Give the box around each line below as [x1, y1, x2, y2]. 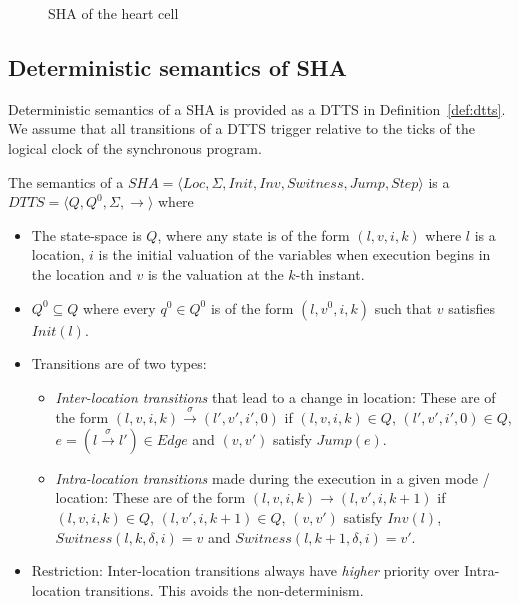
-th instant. [295, 263, 365, 284]
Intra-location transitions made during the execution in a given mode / [55, 467, 490, 488]
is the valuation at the [147, 263, 284, 284]
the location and [31, 263, 132, 284]
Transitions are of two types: [31, 353, 207, 374]
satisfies [448, 297, 496, 318]
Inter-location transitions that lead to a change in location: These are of [55, 386, 496, 407]
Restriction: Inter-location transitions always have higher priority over [31, 560, 460, 581]
